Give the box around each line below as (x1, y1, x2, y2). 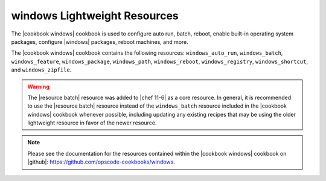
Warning (27, 83, 50, 90)
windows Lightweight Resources (11, 9, 179, 22)
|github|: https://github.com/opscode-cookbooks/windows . (27, 158, 175, 165)
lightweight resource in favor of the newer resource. (27, 119, 157, 126)
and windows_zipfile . (11, 66, 72, 73)
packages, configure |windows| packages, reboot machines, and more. (11, 38, 188, 45)
